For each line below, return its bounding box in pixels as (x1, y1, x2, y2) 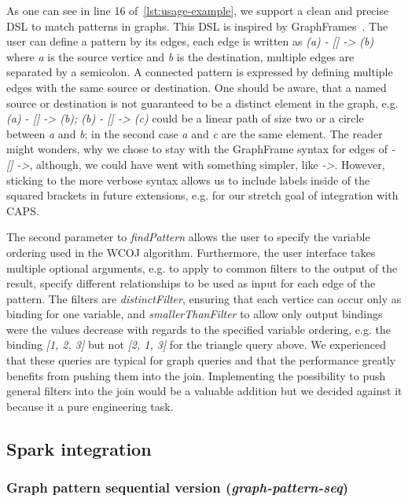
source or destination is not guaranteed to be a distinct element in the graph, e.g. (6, 94, 399, 111)
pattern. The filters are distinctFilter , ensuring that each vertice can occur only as (6, 290, 402, 306)
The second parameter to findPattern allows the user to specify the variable (6, 229, 370, 245)
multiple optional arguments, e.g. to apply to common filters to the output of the (6, 259, 398, 276)
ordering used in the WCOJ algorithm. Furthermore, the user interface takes (6, 244, 376, 260)
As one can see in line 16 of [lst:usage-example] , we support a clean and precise (6, 2, 389, 18)
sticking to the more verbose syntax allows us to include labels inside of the (6, 171, 370, 188)
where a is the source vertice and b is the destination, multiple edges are (6, 48, 355, 64)
